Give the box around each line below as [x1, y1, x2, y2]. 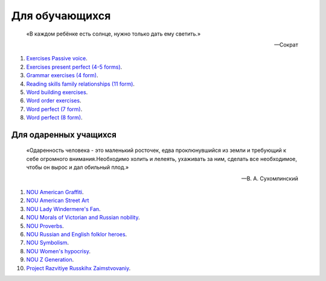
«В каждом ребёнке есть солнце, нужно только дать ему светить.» [26, 30, 201, 37]
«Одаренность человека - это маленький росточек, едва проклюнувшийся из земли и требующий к [26, 147, 287, 154]
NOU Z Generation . [26, 256, 74, 264]
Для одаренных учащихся [11, 130, 117, 140]
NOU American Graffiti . [26, 189, 84, 196]
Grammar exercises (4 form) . [26, 72, 98, 79]
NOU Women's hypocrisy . [26, 247, 91, 254]
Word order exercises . [26, 97, 81, 104]
